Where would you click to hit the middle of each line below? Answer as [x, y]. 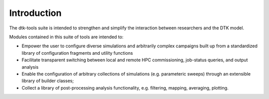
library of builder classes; [48, 81]
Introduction [35, 13]
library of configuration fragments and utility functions [77, 53]
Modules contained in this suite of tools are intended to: [67, 37]
